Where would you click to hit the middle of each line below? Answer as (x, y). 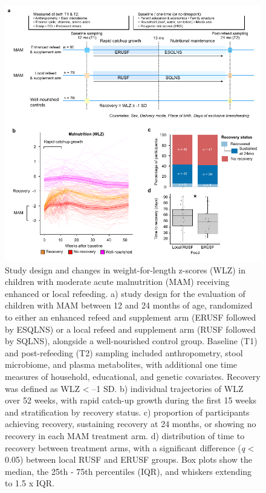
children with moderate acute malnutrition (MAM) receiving (117, 282)
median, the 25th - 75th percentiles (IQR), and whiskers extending (128, 471)
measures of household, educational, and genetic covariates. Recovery (133, 376)
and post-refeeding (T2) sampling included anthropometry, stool (124, 352)
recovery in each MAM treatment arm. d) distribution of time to (125, 435)
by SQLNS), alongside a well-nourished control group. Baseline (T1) (131, 341)
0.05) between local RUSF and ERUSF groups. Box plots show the (128, 459)
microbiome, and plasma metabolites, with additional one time (121, 364)
